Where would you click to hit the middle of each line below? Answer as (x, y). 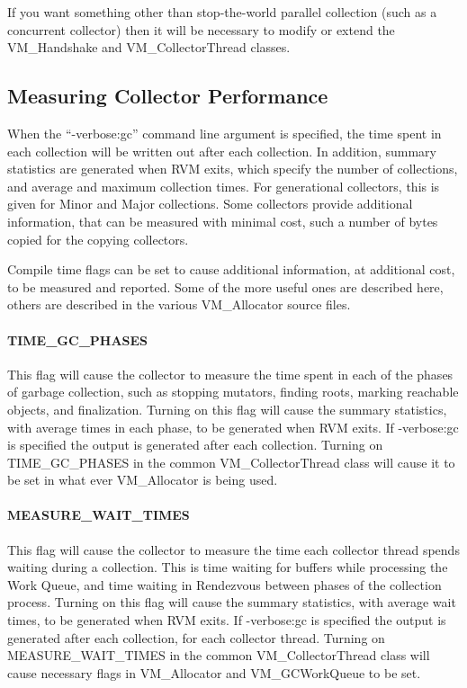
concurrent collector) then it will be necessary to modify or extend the (201, 29)
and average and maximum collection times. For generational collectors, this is (224, 186)
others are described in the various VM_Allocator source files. (179, 304)
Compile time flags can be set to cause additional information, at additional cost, (231, 269)
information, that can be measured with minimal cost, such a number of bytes (223, 221)
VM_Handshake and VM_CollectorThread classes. (149, 47)
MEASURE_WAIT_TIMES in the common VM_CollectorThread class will (219, 655)
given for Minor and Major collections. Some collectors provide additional (210, 204)
